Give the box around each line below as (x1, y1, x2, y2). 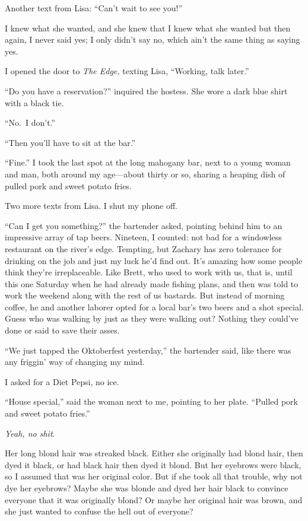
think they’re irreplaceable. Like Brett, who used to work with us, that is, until (5, 266, 293, 278)
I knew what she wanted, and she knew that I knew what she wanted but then (5, 21, 291, 34)
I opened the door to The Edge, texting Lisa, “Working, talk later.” (5, 65, 249, 77)
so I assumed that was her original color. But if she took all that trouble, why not (5, 470, 303, 482)
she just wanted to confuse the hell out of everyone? (5, 505, 193, 517)
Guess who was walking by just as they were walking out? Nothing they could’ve (5, 312, 299, 325)
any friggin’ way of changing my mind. (5, 355, 145, 368)
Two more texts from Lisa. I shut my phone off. (5, 199, 177, 212)
